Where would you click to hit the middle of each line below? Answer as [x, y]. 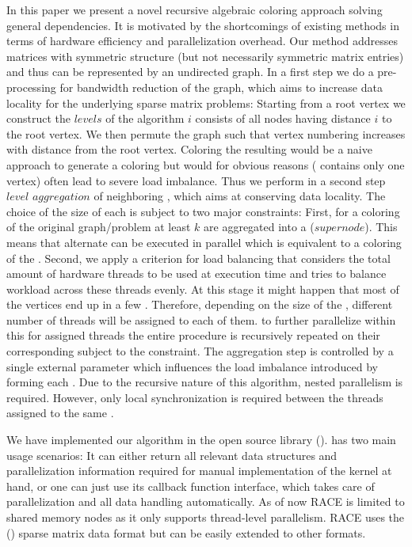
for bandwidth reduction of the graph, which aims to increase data [221, 87]
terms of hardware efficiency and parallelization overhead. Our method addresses [202, 41]
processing [31, 87]
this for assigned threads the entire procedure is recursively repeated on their [193, 335]
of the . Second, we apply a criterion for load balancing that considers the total [198, 258]
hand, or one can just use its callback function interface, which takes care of [191, 486]
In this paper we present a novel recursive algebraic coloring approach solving [195, 9]
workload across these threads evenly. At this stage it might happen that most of [203, 289]
